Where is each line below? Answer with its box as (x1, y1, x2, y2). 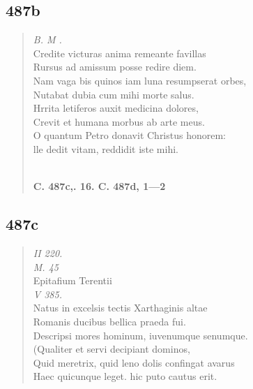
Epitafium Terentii (33, 273, 112, 288)
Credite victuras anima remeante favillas (33, 45, 206, 60)
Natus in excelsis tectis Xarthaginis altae (33, 300, 208, 315)
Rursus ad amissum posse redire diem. (33, 59, 197, 74)
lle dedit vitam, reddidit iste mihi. (33, 141, 178, 156)
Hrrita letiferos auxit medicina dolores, (33, 101, 199, 115)
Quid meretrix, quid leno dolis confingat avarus (33, 355, 235, 369)
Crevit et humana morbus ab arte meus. (33, 114, 205, 129)
